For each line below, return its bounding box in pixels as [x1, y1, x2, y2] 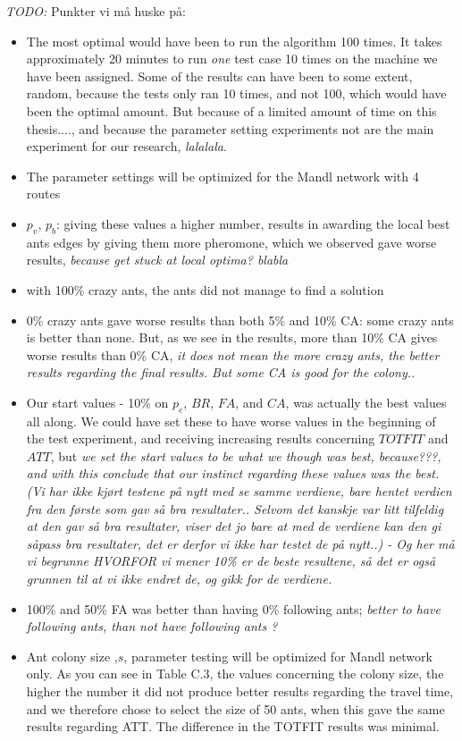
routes [26, 184, 61, 203]
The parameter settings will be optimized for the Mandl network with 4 [26, 166, 419, 185]
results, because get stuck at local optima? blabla [26, 250, 289, 269]
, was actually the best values [285, 392, 447, 411]
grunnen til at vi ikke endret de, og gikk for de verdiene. [26, 569, 332, 588]
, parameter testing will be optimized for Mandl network [123, 646, 433, 665]
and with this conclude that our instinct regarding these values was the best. [26, 464, 440, 483]
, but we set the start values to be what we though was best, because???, [50, 446, 441, 465]
